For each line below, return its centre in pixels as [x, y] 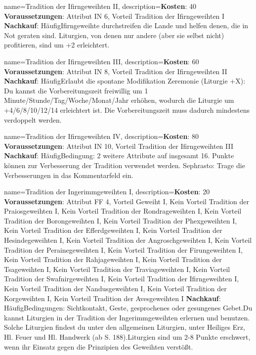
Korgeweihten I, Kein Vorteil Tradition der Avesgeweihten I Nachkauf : [112, 298]
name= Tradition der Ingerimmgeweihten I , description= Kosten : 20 [107, 192]
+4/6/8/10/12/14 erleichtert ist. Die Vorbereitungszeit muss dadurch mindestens [127, 110]
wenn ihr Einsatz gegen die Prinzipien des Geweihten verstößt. [99, 346]
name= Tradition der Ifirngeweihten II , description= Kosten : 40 [100, 6]
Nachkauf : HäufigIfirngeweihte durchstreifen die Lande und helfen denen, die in [126, 25]
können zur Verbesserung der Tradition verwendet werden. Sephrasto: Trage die [125, 165]
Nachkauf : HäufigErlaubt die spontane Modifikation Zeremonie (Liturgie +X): [125, 81]
